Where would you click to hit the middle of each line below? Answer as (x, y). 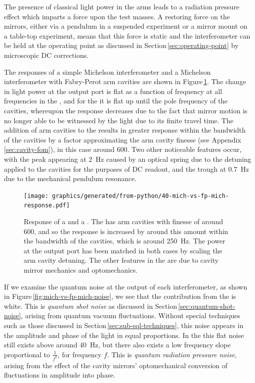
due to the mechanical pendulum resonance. (70, 178)
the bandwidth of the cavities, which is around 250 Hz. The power (125, 241)
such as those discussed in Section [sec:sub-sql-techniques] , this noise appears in (124, 325)
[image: (36, 196)
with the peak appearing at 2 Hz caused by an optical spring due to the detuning (128, 159)
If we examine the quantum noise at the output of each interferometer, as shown (126, 286)
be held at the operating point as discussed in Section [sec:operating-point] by (121, 45)
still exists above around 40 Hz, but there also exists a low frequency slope (117, 345)
